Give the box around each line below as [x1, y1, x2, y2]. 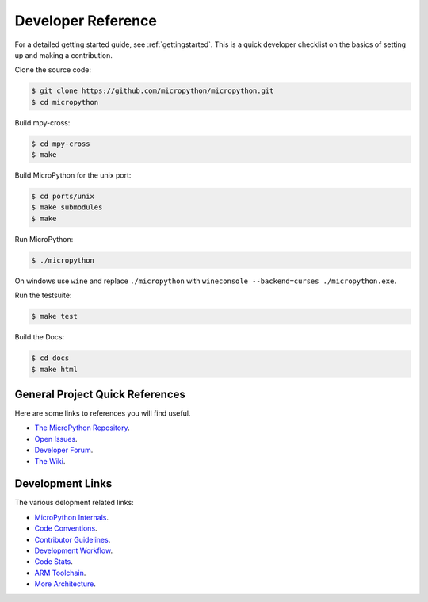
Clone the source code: [14, 65, 91, 75]
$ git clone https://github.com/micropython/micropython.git [31, 86, 274, 95]
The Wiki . [34, 456, 66, 466]
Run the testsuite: [14, 290, 72, 301]
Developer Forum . [34, 445, 94, 455]
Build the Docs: [14, 332, 65, 342]
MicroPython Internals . [34, 512, 109, 522]
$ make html [31, 365, 78, 374]
